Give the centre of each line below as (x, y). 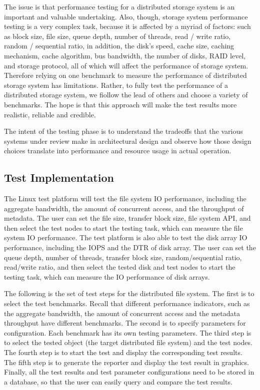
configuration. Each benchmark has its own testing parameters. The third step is (128, 332)
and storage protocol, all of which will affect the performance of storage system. (126, 65)
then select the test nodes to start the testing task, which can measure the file (123, 227)
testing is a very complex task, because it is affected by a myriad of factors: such (127, 26)
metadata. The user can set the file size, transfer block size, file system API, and (127, 218)
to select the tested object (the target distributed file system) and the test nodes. (128, 342)
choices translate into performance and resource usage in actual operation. (118, 151)
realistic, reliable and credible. (50, 114)
